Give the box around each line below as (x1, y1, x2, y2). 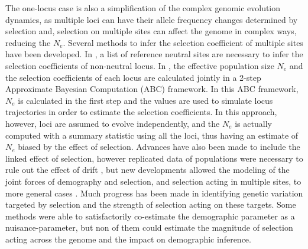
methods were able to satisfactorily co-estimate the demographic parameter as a (5, 209, 295, 222)
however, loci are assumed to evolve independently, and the (5, 117, 220, 129)
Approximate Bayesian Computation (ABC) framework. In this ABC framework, (5, 83, 299, 95)
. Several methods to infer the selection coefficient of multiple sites (63, 36, 303, 48)
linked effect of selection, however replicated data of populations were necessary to (5, 152, 303, 164)
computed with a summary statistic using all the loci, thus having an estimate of (5, 129, 299, 141)
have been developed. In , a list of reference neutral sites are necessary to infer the (5, 48, 303, 60)
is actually (235, 117, 272, 129)
